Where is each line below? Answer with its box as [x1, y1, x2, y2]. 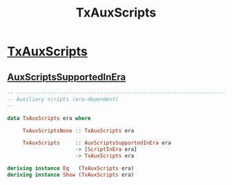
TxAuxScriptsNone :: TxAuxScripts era [22, 127, 135, 134]
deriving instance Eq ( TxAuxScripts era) [7, 165, 135, 172]
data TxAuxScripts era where [7, 115, 91, 121]
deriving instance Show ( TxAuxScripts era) [7, 171, 135, 178]
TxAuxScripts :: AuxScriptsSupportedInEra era [22, 139, 171, 146]
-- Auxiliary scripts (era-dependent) [7, 95, 119, 103]
